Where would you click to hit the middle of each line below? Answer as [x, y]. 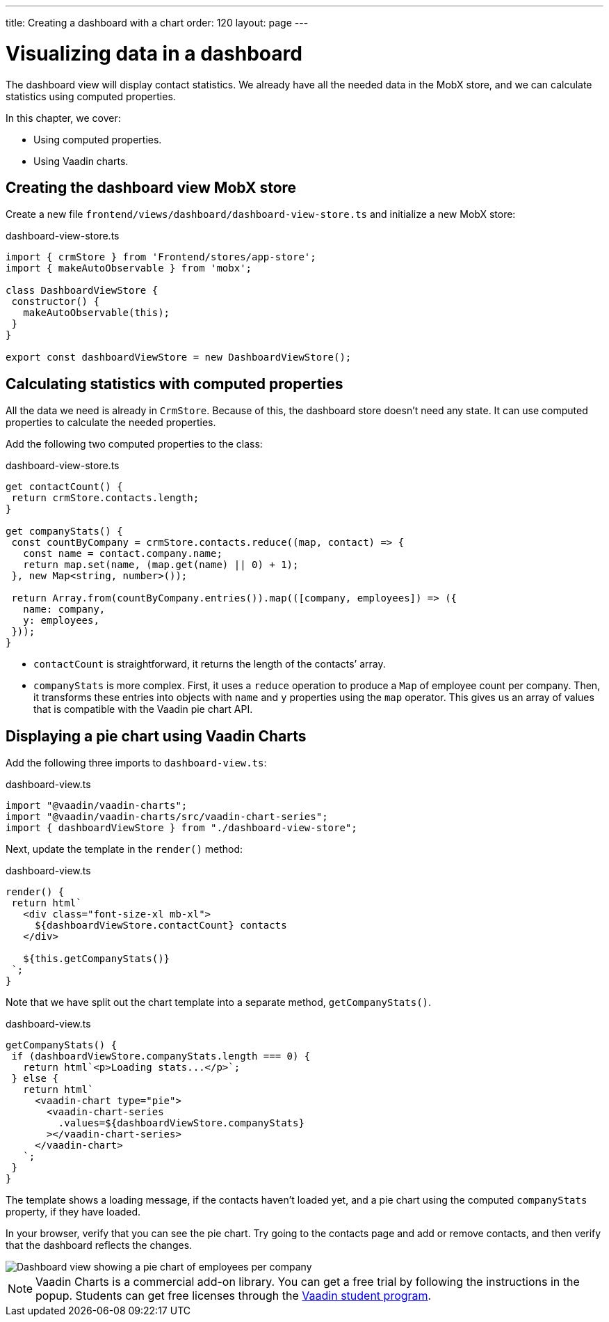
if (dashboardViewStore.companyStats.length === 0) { [161, 1056]
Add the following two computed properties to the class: [134, 444]
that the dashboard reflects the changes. [99, 1245]
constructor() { [55, 302]
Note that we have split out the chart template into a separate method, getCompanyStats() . [219, 1002]
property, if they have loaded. [73, 1212]
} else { [35, 1079]
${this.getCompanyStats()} [97, 959]
